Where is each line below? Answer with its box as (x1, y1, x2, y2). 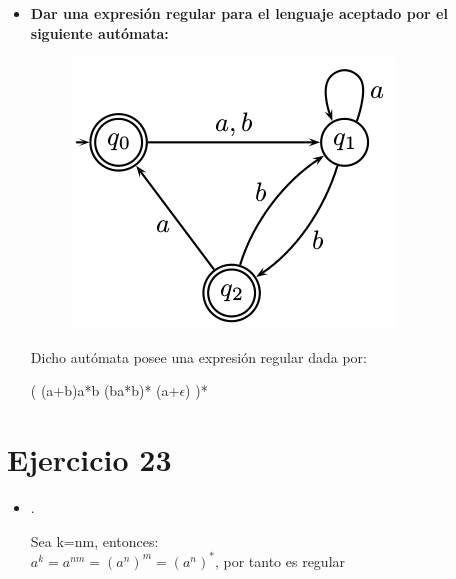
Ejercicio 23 (7, 439, 172, 480)
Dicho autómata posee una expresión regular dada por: (30, 346, 367, 367)
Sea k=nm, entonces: (30, 530, 159, 551)
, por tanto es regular (214, 550, 346, 571)
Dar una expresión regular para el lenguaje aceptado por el (30, 3, 448, 23)
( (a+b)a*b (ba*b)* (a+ (30, 380, 180, 401)
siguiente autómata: (30, 22, 169, 43)
